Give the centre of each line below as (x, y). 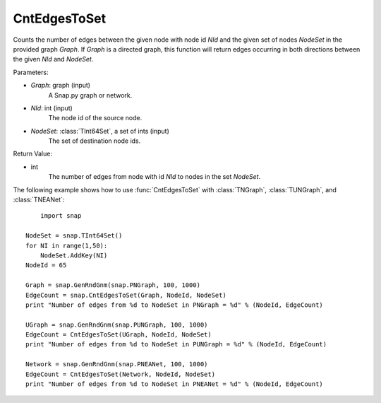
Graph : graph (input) (61, 86)
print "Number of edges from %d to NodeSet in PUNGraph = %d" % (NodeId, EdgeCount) (176, 344)
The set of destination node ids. (95, 141)
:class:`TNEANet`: (39, 200)
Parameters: (31, 72)
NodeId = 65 (46, 265)
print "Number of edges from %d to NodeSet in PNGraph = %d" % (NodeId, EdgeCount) (175, 305)
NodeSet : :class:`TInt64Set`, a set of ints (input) (100, 131)
